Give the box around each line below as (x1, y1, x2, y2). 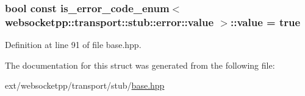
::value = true (231, 14, 301, 29)
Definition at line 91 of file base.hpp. (5, 38, 142, 51)
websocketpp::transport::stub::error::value (5, 14, 214, 29)
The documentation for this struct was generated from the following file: (5, 58, 275, 71)
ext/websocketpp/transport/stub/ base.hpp (5, 79, 165, 92)
